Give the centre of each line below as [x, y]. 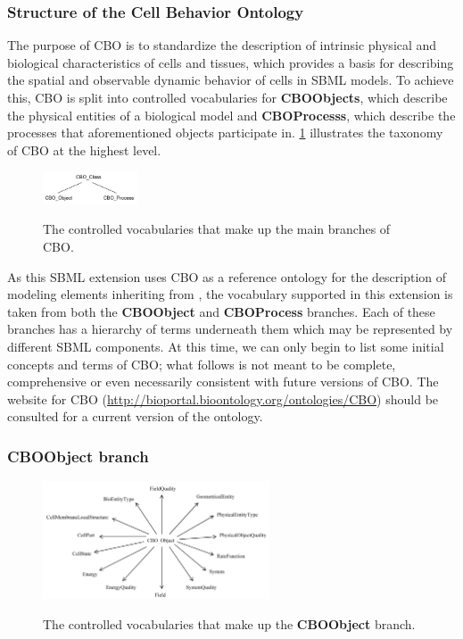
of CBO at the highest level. [84, 149]
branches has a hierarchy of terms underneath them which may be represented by [230, 329]
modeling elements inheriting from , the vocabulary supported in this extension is [230, 294]
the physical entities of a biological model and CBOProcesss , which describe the [231, 115]
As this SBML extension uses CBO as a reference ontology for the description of [227, 276]
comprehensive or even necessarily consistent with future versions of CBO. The [223, 382]
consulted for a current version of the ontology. [135, 416]
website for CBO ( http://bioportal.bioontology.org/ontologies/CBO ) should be [223, 398]
